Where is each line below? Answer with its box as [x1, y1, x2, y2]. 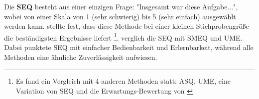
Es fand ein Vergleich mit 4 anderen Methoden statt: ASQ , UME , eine [15, 76, 231, 86]
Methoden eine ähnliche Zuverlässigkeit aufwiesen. [4, 51, 157, 62]
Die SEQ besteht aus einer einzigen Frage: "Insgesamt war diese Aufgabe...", [4, 1, 238, 11]
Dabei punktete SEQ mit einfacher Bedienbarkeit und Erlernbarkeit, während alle [4, 42, 254, 52]
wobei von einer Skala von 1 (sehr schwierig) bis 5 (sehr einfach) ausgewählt [4, 11, 236, 21]
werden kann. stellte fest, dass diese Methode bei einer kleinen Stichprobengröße [4, 21, 249, 31]
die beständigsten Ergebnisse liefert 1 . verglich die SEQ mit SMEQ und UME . [4, 31, 243, 43]
